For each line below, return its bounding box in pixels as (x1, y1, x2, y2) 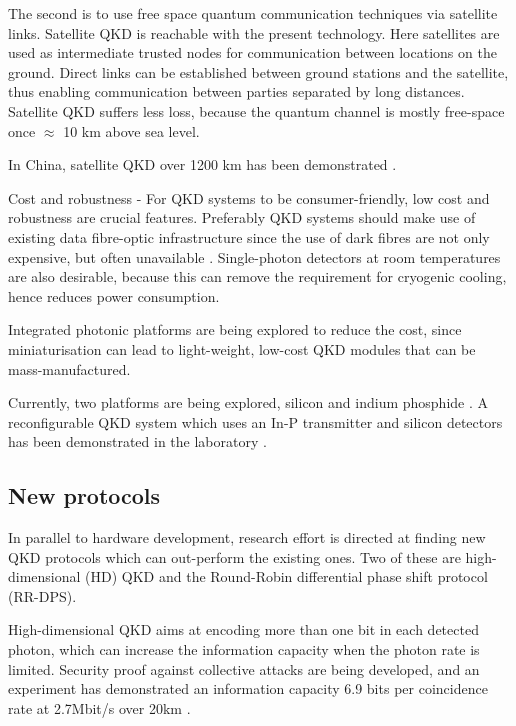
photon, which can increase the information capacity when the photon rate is (8, 639, 480, 660)
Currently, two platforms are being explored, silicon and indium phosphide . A (8, 392, 489, 413)
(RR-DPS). (8, 585, 77, 606)
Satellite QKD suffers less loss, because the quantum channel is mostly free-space (8, 100, 505, 121)
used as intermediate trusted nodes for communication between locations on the (8, 42, 497, 63)
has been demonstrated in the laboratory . (8, 431, 267, 452)
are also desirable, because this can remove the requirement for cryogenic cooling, (8, 266, 507, 287)
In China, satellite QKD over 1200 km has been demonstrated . (8, 154, 397, 175)
